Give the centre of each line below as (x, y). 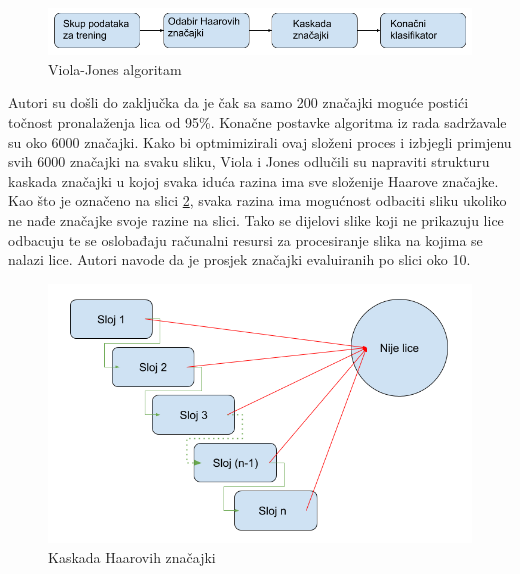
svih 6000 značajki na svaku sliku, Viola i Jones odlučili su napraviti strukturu (249, 161)
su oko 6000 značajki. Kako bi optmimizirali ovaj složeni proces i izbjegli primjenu (260, 141)
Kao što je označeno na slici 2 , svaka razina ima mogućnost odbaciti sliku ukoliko (257, 200)
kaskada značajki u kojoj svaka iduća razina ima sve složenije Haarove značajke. (253, 180)
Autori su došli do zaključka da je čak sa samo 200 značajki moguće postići (238, 102)
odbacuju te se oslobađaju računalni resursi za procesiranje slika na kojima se (245, 239)
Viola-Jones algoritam (115, 68)
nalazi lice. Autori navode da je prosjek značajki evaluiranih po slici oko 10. (239, 259)
